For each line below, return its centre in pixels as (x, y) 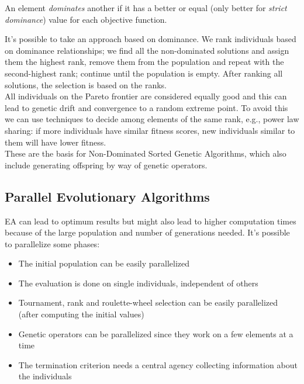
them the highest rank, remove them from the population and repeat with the (144, 62)
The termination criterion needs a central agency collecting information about (158, 364)
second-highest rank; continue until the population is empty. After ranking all (144, 73)
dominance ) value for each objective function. (86, 19)
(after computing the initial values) (81, 314)
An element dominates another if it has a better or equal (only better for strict (146, 8)
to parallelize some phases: (52, 243)
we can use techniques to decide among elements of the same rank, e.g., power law (152, 119)
